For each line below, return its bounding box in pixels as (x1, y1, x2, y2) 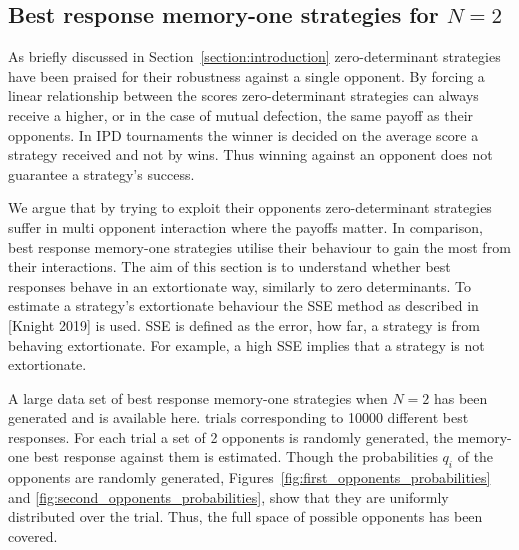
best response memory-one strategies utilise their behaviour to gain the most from (8, 236, 511, 257)
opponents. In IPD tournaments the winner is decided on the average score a (8, 124, 479, 145)
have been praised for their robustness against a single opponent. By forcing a (8, 65, 485, 86)
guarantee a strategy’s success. (8, 163, 195, 184)
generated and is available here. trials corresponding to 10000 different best (8, 407, 469, 428)
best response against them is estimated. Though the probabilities (33, 446, 438, 467)
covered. (8, 526, 58, 547)
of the (457, 446, 494, 467)
